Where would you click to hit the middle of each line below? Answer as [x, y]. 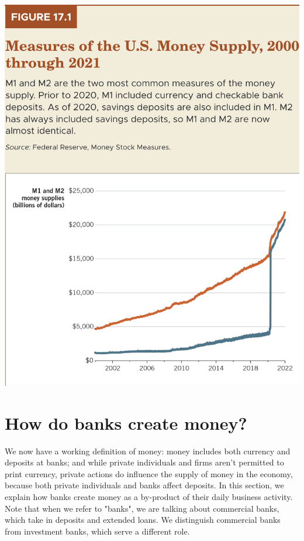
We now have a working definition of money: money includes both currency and [148, 451]
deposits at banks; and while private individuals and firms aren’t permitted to [144, 462]
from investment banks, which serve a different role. [97, 531]
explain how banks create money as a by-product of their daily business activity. [149, 496]
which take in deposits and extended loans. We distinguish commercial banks [143, 520]
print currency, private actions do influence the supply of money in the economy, [149, 473]
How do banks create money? [126, 422]
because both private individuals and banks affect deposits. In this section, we [144, 485]
